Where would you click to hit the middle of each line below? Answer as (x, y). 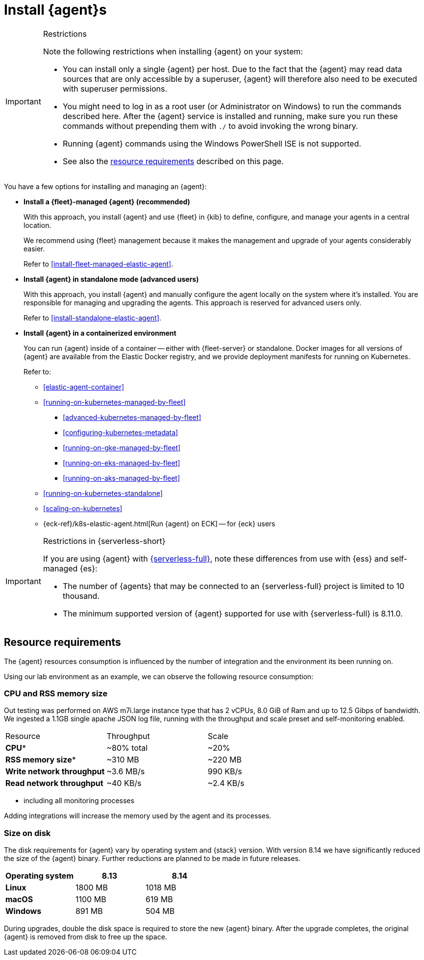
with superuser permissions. (115, 88)
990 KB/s (225, 772)
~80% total (127, 748)
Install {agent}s (55, 10)
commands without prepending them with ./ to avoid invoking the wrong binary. (210, 126)
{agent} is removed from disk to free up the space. (86, 937)
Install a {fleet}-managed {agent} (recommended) (107, 201)
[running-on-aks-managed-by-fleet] (122, 478)
